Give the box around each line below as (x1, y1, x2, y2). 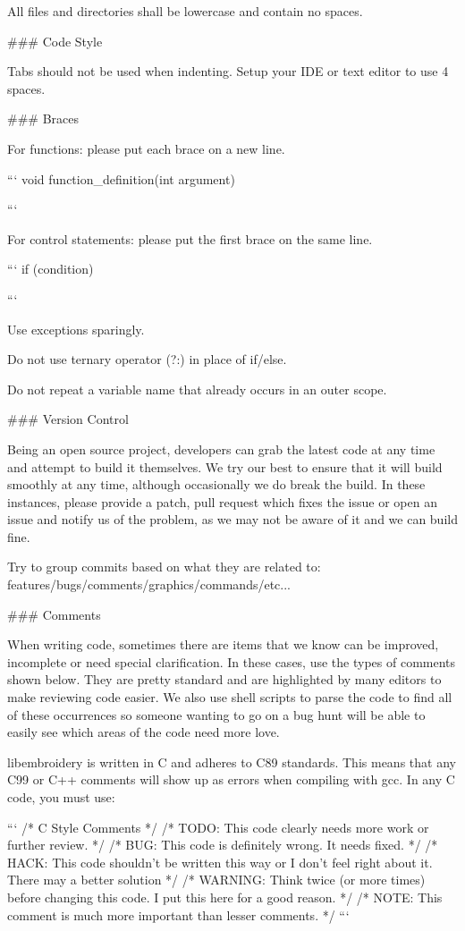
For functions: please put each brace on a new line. (7, 139, 285, 157)
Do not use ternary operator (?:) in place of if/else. (7, 350, 287, 368)
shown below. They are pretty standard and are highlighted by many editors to (7, 670, 442, 689)
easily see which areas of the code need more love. (7, 723, 280, 741)
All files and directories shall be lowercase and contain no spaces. (7, 2, 363, 20)
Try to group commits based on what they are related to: (7, 557, 321, 576)
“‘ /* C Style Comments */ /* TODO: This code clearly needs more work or (7, 817, 429, 836)
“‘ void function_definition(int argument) (7, 169, 235, 188)
